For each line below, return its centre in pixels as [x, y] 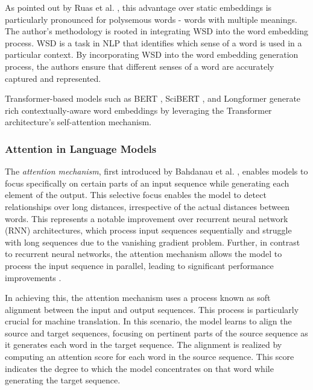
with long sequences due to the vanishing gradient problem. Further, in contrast [153, 242]
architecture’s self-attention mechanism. [78, 122]
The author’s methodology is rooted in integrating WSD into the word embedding [156, 31]
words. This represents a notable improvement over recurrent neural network [147, 218]
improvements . [33, 277]
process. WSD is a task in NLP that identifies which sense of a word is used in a [153, 42]
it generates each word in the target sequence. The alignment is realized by [144, 345]
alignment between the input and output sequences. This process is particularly [152, 309]
